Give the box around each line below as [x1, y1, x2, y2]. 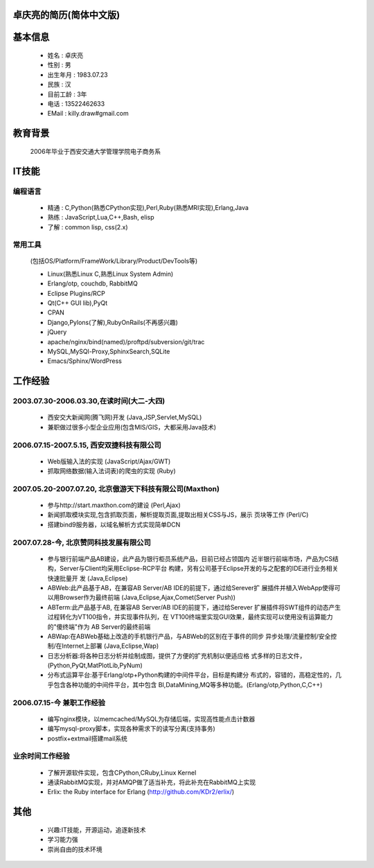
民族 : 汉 [47, 80, 71, 89]
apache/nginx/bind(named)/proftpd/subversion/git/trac [47, 337, 205, 346]
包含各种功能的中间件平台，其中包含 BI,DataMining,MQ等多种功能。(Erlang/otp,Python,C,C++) [53, 680, 323, 689]
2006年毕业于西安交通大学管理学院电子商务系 [30, 147, 161, 155]
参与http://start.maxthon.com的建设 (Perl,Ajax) [47, 501, 181, 509]
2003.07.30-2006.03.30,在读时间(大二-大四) [12, 396, 166, 406]
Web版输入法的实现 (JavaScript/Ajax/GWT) [47, 457, 171, 466]
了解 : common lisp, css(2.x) [47, 222, 128, 231]
